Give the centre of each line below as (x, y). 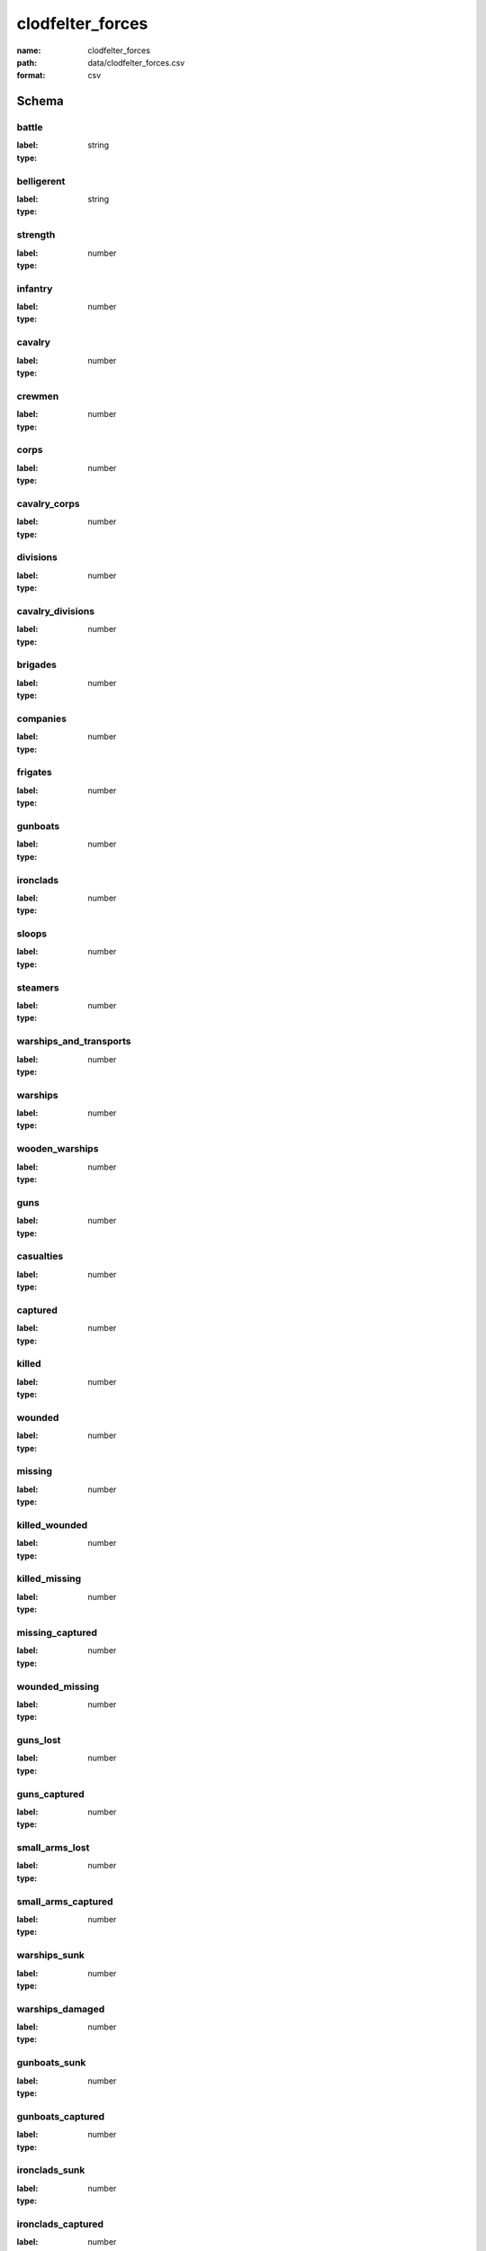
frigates (35, 773)
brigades (37, 664)
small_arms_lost (53, 1848)
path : (27, 62)
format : (31, 76)
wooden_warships (58, 1149)
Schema (40, 101)
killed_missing (49, 1578)
